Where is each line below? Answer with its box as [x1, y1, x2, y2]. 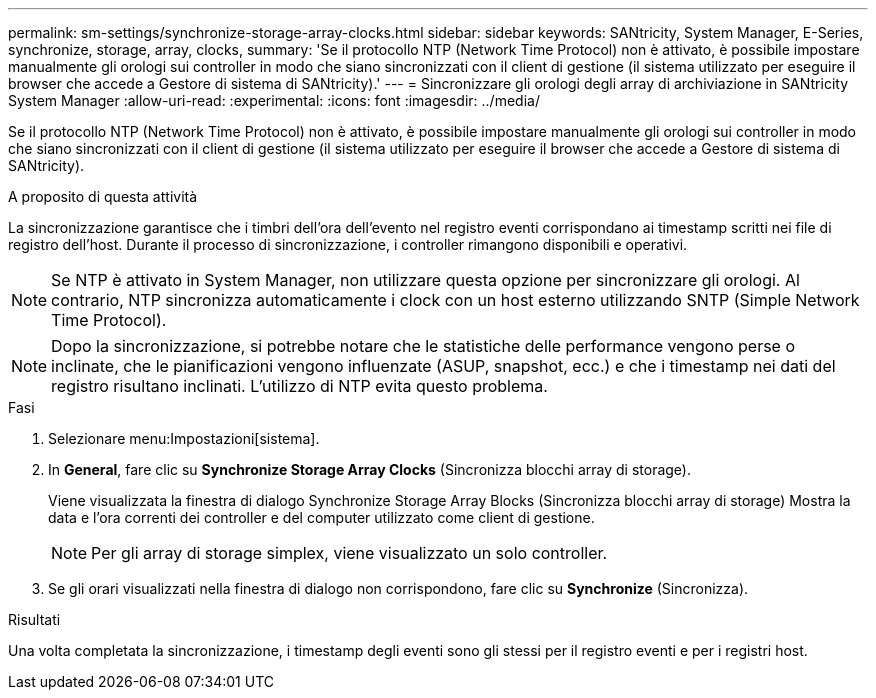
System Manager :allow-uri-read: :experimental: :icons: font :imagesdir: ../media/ [8, 92, 540, 109]
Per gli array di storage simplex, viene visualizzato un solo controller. [91, 543, 608, 563]
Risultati [8, 611, 61, 628]
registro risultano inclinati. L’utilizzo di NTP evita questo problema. [51, 376, 548, 396]
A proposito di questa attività [8, 188, 198, 205]
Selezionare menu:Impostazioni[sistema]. [48, 430, 320, 447]
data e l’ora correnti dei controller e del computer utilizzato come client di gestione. [48, 509, 595, 526]
